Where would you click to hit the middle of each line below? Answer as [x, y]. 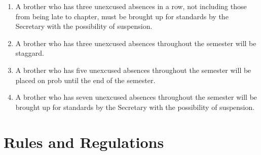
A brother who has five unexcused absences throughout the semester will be [133, 70]
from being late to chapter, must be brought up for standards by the [122, 16]
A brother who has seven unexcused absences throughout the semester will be [136, 97]
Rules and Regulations [84, 142]
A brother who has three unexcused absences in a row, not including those [131, 6]
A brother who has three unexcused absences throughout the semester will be [136, 43]
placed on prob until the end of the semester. [85, 80]
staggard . [30, 53]
